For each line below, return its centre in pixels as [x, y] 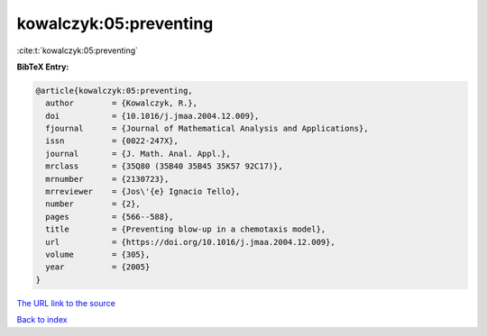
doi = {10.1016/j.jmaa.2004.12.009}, [152, 116]
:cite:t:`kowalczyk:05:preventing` [78, 50]
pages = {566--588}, [110, 217]
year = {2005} [98, 267]
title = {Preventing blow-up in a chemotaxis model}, [186, 229]
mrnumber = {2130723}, [107, 179]
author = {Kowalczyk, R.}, [122, 103]
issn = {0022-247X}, [112, 141]
